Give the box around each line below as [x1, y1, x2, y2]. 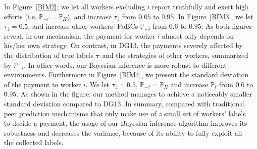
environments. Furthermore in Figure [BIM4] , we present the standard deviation [4, 69, 249, 80]
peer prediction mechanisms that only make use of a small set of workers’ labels [4, 108, 246, 118]
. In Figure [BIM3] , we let [174, 11, 254, 21]
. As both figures [201, 21, 252, 31]
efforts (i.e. [4, 11, 37, 21]
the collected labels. [4, 137, 64, 148]
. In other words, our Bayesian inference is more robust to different [24, 59, 227, 70]
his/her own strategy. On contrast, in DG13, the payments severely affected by [4, 40, 243, 50]
